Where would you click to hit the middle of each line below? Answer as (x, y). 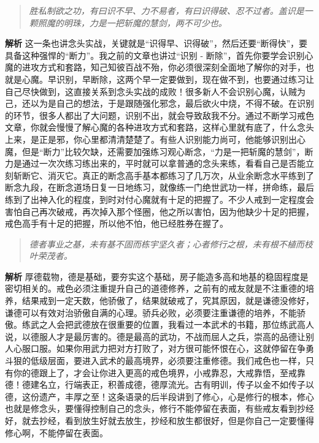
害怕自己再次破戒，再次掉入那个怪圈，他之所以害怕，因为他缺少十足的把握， (159, 211)
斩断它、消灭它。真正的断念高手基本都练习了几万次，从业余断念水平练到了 (163, 175)
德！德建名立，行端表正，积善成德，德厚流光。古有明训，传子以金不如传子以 (159, 384)
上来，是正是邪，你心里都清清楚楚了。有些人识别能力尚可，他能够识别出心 (155, 139)
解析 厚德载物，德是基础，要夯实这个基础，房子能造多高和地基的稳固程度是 (157, 276)
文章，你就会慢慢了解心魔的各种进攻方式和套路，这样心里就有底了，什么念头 (159, 127)
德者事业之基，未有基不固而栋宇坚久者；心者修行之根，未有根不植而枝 (171, 244)
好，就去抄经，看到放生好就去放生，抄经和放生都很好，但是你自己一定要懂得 (159, 420)
